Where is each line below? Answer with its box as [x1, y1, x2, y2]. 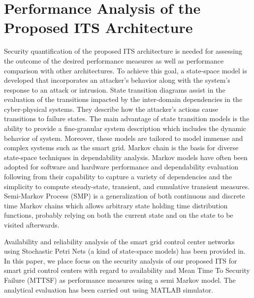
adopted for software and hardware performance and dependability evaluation [4, 162, 238, 172]
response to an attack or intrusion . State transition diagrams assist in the [4, 84, 225, 95]
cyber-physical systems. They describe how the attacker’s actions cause [4, 103, 219, 114]
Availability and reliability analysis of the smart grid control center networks [4, 236, 235, 246]
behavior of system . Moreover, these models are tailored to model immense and [4, 132, 243, 143]
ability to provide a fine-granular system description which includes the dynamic [4, 123, 247, 133]
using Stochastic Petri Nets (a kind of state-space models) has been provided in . [4, 246, 246, 256]
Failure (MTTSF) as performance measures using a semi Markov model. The [4, 274, 236, 285]
